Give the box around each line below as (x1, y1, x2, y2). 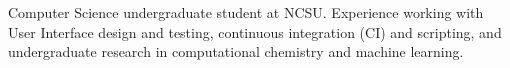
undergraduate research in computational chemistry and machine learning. (8, 41, 464, 62)
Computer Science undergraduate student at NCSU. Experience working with (8, 2, 484, 22)
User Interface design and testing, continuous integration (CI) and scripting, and (8, 21, 502, 42)
